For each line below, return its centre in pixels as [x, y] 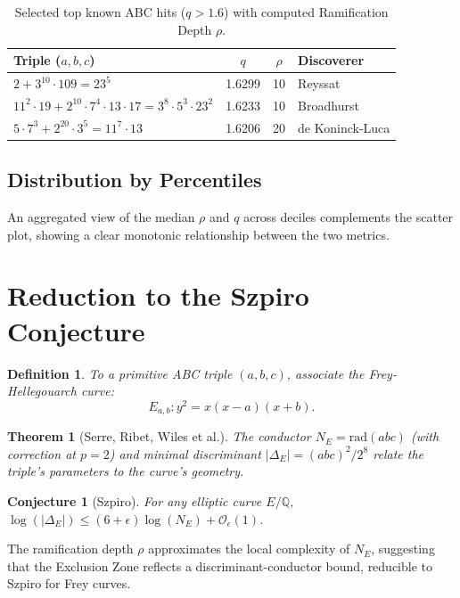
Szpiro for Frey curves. [69, 583]
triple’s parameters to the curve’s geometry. [126, 471]
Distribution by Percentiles [135, 180]
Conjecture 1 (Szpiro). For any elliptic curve [135, 501]
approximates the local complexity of [249, 549]
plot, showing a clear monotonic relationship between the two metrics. [198, 234]
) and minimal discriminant [185, 453]
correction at [41, 453]
